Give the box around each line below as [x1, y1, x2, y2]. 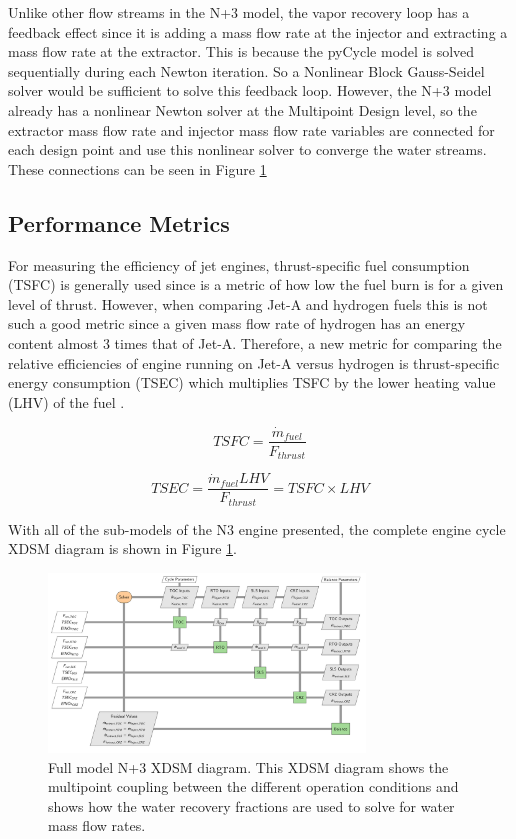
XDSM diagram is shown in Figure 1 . [8, 538, 237, 559]
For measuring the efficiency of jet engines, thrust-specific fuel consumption [8, 254, 470, 275]
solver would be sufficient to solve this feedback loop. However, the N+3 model [8, 80, 492, 101]
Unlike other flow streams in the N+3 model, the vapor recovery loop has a [8, 2, 470, 22]
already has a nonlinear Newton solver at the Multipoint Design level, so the [8, 99, 477, 120]
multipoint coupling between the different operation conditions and [48, 776, 459, 797]
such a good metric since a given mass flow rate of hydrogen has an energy [8, 313, 466, 334]
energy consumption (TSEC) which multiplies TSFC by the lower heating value [8, 372, 496, 393]
